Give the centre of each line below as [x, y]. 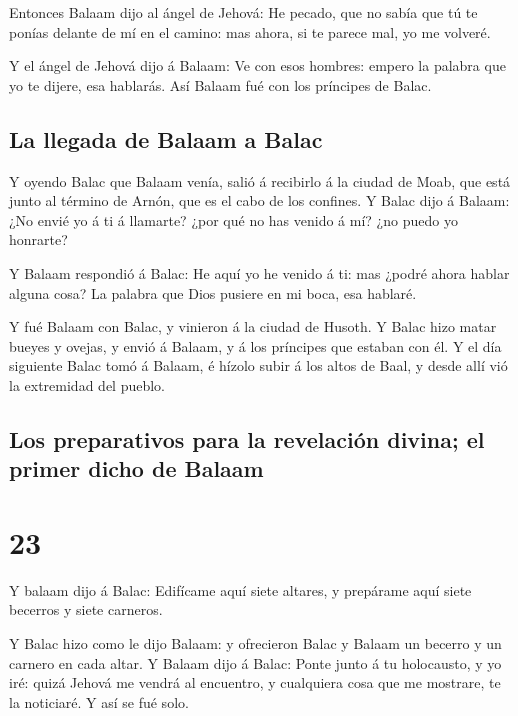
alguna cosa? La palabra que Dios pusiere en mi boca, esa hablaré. [213, 292]
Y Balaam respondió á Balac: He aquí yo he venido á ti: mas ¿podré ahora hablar [259, 272]
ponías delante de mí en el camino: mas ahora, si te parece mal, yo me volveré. [250, 31]
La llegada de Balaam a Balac [166, 138]
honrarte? [38, 239]
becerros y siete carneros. [86, 609]
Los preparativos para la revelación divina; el [247, 438]
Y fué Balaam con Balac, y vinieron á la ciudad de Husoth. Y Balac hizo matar [253, 326]
